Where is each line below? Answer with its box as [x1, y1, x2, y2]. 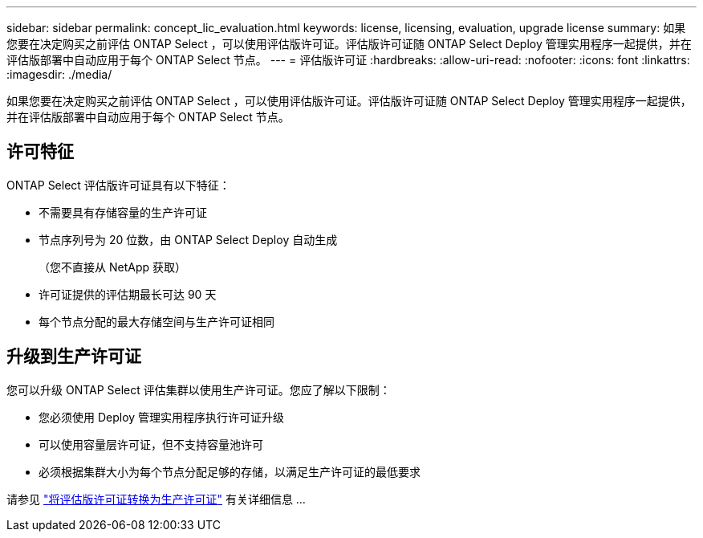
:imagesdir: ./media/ [6, 67, 112, 81]
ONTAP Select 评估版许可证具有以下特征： [6, 177, 230, 192]
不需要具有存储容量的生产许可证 [39, 205, 207, 219]
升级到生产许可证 [6, 346, 141, 367]
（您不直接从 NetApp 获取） [39, 259, 186, 274]
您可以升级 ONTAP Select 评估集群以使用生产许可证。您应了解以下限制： [6, 382, 391, 397]
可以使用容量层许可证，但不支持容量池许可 [39, 437, 263, 451]
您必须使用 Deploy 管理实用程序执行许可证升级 [39, 410, 285, 424]
